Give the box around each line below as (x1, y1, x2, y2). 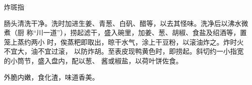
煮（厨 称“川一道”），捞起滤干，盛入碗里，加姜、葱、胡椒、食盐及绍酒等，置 (4, 27, 247, 37)
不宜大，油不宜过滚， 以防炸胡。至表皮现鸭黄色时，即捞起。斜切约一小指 (4, 46, 237, 56)
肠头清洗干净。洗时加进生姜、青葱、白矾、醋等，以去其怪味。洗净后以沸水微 (4, 18, 248, 28)
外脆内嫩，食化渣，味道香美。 (4, 72, 99, 82)
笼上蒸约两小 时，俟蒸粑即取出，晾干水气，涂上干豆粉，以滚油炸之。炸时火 (4, 36, 244, 47)
